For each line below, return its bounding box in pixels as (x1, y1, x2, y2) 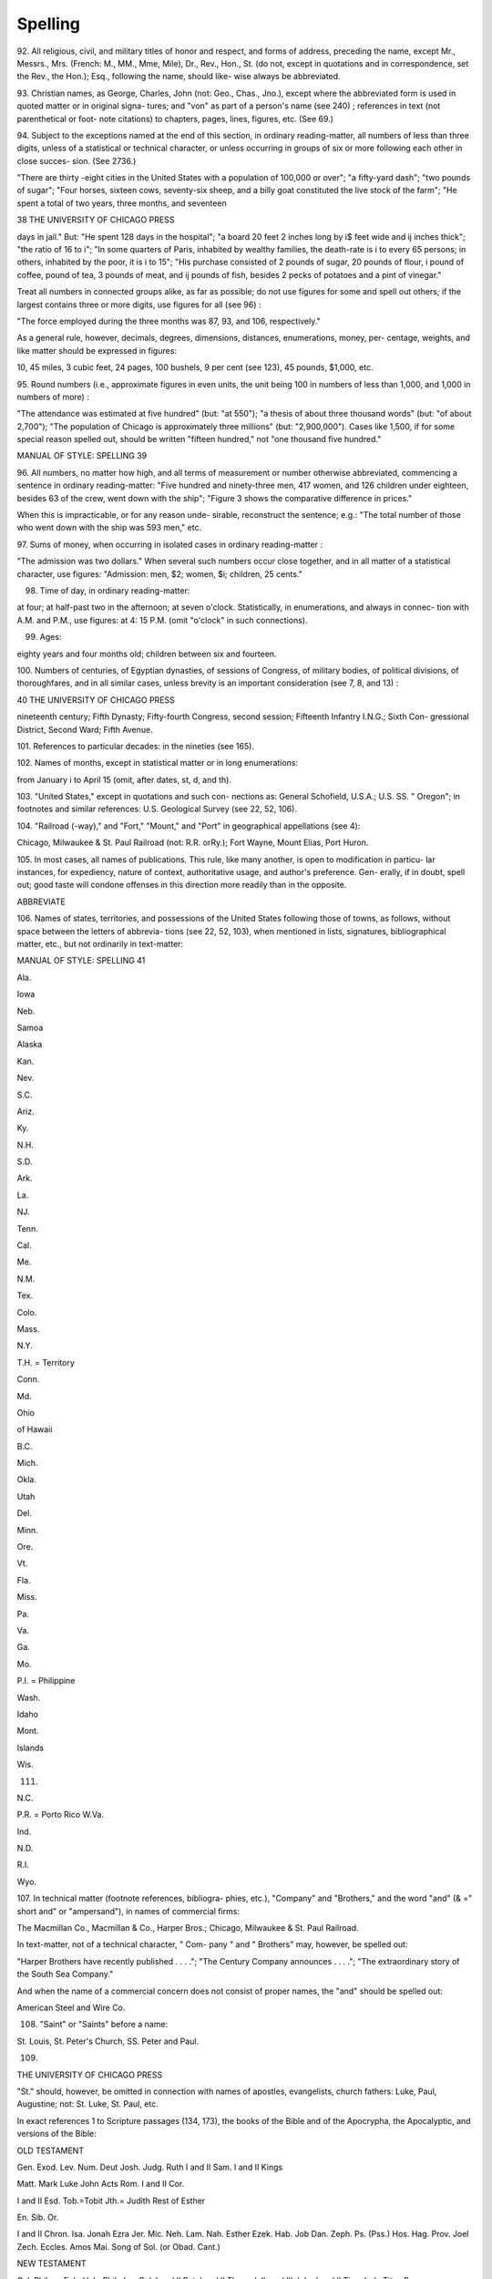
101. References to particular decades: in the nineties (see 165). (16, 740, 255, 751)
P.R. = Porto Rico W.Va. (16, 1810, 105, 1820)
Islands (16, 1742, 45, 1753)
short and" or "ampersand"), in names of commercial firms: (16, 1905, 241, 1916)
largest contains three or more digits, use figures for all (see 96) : (16, 299, 261, 310)
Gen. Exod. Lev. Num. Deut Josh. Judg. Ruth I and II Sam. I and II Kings (16, 2161, 283, 2172)
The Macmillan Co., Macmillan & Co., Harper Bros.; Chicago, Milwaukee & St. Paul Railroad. (16, 1923, 359, 1934)
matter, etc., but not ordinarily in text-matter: (16, 938, 184, 949)
